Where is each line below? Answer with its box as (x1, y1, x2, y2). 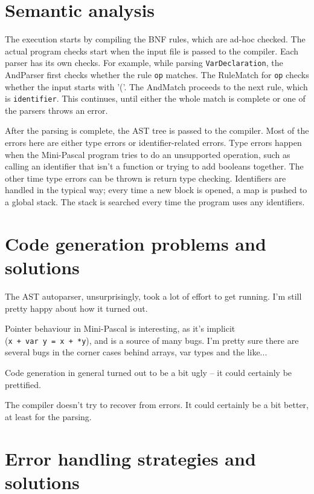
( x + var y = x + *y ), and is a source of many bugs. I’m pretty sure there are (5, 334, 299, 346)
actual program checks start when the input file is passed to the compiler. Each (5, 44, 299, 57)
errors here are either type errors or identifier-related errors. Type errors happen (5, 136, 302, 149)
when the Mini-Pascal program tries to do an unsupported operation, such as (5, 148, 290, 160)
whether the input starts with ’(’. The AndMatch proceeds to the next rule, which (5, 80, 308, 93)
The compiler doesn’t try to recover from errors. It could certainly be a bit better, (5, 398, 309, 411)
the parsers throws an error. (5, 104, 108, 116)
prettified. (5, 378, 41, 390)
